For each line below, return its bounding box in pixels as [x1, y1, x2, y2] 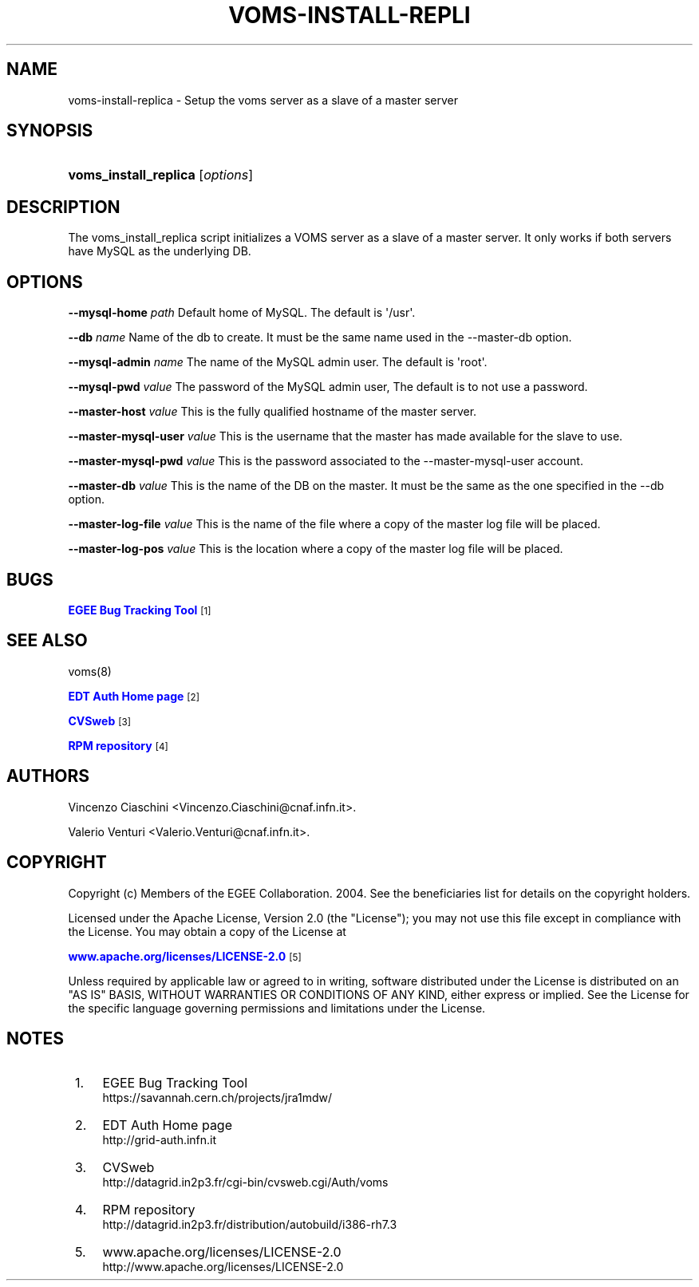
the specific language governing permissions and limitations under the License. [68, 1001, 486, 1015]
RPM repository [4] [68, 738, 168, 752]
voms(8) [68, 664, 112, 678]
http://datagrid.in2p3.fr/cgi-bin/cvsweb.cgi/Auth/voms [102, 1175, 389, 1190]
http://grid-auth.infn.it [102, 1133, 217, 1147]
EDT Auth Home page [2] [68, 689, 199, 703]
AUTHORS [6, 766, 90, 787]
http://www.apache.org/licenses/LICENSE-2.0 [102, 1260, 344, 1274]
